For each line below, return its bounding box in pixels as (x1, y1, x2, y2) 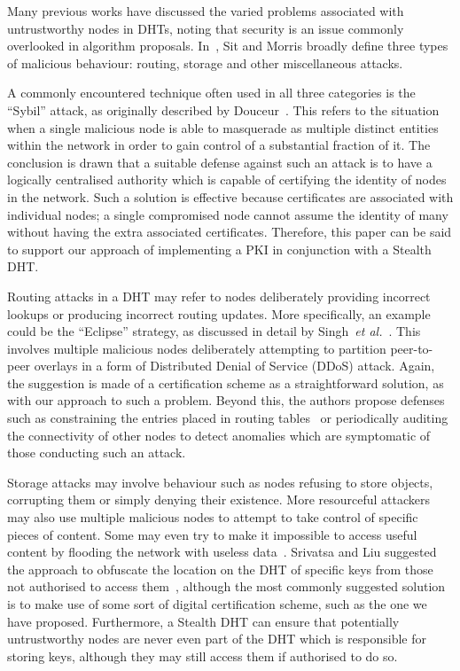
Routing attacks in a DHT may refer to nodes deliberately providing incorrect (7, 286, 431, 305)
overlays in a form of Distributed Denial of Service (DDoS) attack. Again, (34, 356, 435, 375)
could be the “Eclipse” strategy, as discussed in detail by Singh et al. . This (7, 322, 421, 340)
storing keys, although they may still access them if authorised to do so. (7, 646, 398, 665)
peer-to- (390, 339, 433, 357)
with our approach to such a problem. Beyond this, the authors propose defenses (7, 391, 445, 410)
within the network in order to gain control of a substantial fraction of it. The (7, 136, 431, 154)
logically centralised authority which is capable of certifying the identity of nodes (7, 170, 447, 189)
